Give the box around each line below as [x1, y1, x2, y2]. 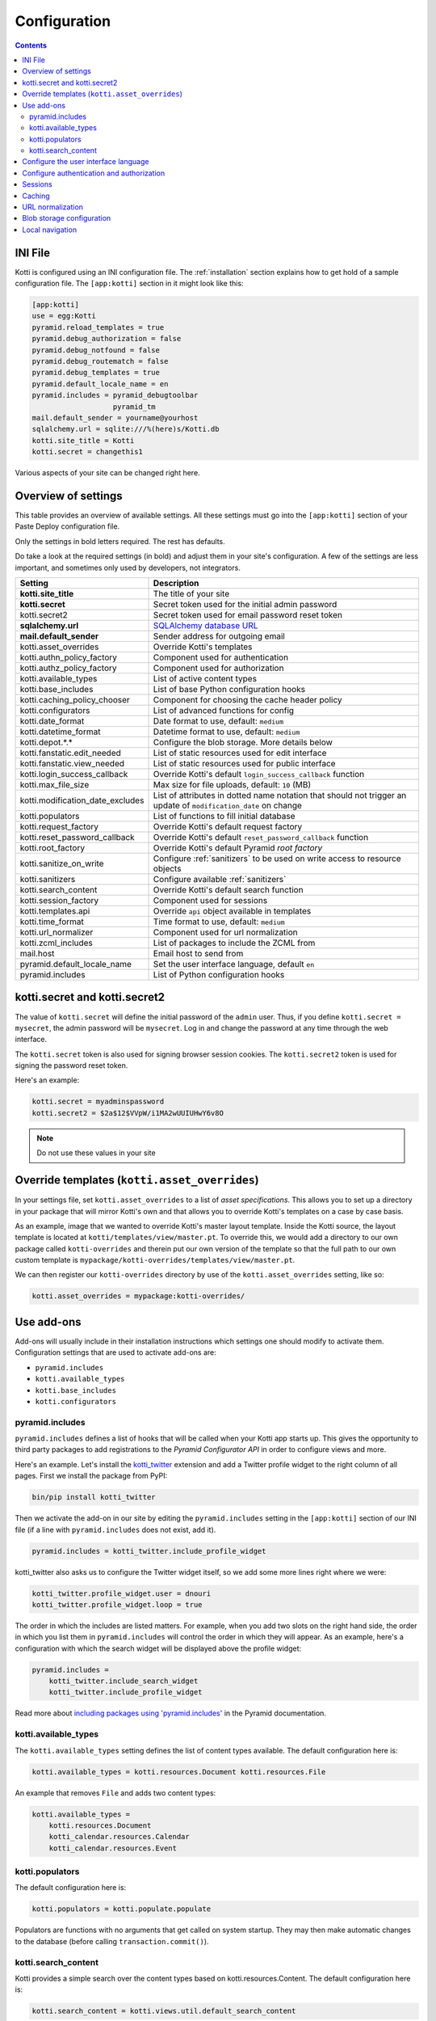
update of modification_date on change [153, 800, 303, 811]
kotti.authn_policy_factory [19, 652, 117, 663]
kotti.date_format [19, 715, 85, 727]
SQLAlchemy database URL [153, 620, 258, 631]
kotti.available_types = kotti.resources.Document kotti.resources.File [31, 1767, 326, 1776]
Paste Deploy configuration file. [15, 521, 120, 531]
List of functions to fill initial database [153, 811, 296, 821]
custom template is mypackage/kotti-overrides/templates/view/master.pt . [15, 1255, 296, 1265]
